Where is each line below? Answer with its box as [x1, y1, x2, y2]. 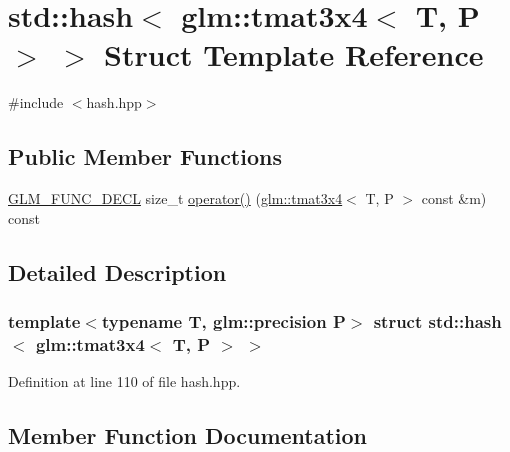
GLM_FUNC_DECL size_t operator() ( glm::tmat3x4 [8, 188, 343, 209]
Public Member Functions [8, 141, 282, 172]
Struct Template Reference [104, 34, 484, 75]
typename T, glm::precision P [101, 309, 346, 333]
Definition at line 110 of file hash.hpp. [8, 371, 241, 392]
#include [8, 92, 64, 113]
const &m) [421, 188, 487, 209]
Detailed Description [8, 256, 227, 287]
